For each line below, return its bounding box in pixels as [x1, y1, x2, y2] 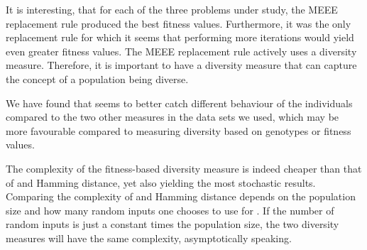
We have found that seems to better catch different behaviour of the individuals [6, 95, 353, 110]
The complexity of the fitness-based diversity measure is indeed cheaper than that [6, 161, 362, 175]
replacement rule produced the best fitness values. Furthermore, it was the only [6, 16, 351, 31]
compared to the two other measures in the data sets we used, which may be [6, 109, 339, 124]
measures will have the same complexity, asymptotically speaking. [6, 230, 292, 245]
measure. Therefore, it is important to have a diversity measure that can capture [6, 58, 357, 72]
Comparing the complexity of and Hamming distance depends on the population [6, 189, 356, 204]
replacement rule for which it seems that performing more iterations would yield [6, 30, 354, 45]
